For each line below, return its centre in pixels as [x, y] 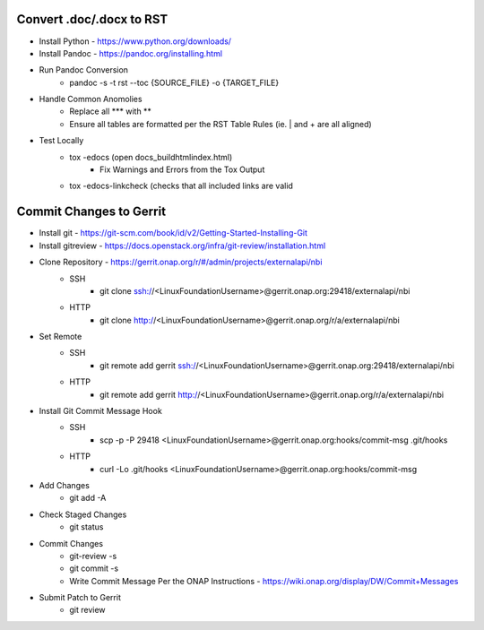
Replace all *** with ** [111, 111]
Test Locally [61, 141]
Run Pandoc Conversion [84, 70]
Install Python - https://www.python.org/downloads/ [135, 41]
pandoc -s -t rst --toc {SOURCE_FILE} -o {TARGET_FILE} [174, 82]
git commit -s [94, 568]
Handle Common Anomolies [91, 99]
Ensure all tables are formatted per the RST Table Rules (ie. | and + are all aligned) [220, 124]
